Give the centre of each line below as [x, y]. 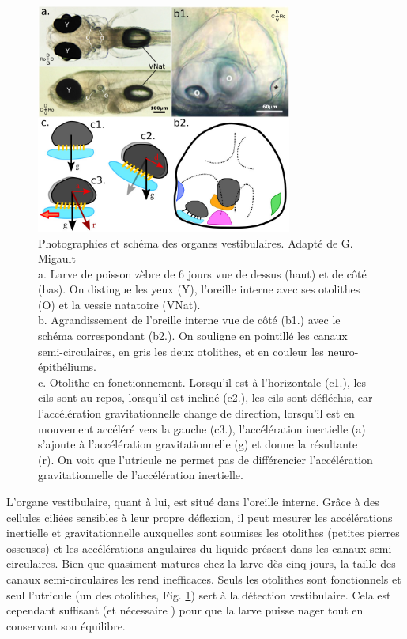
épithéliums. [67, 367]
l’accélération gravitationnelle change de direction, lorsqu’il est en [196, 413]
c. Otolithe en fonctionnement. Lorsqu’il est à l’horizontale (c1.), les [202, 382]
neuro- [343, 351]
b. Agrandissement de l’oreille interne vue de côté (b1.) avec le [189, 320]
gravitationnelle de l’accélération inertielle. [141, 475]
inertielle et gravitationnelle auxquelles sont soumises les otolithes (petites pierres [203, 533]
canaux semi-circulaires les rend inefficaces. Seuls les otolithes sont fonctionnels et [204, 579]
